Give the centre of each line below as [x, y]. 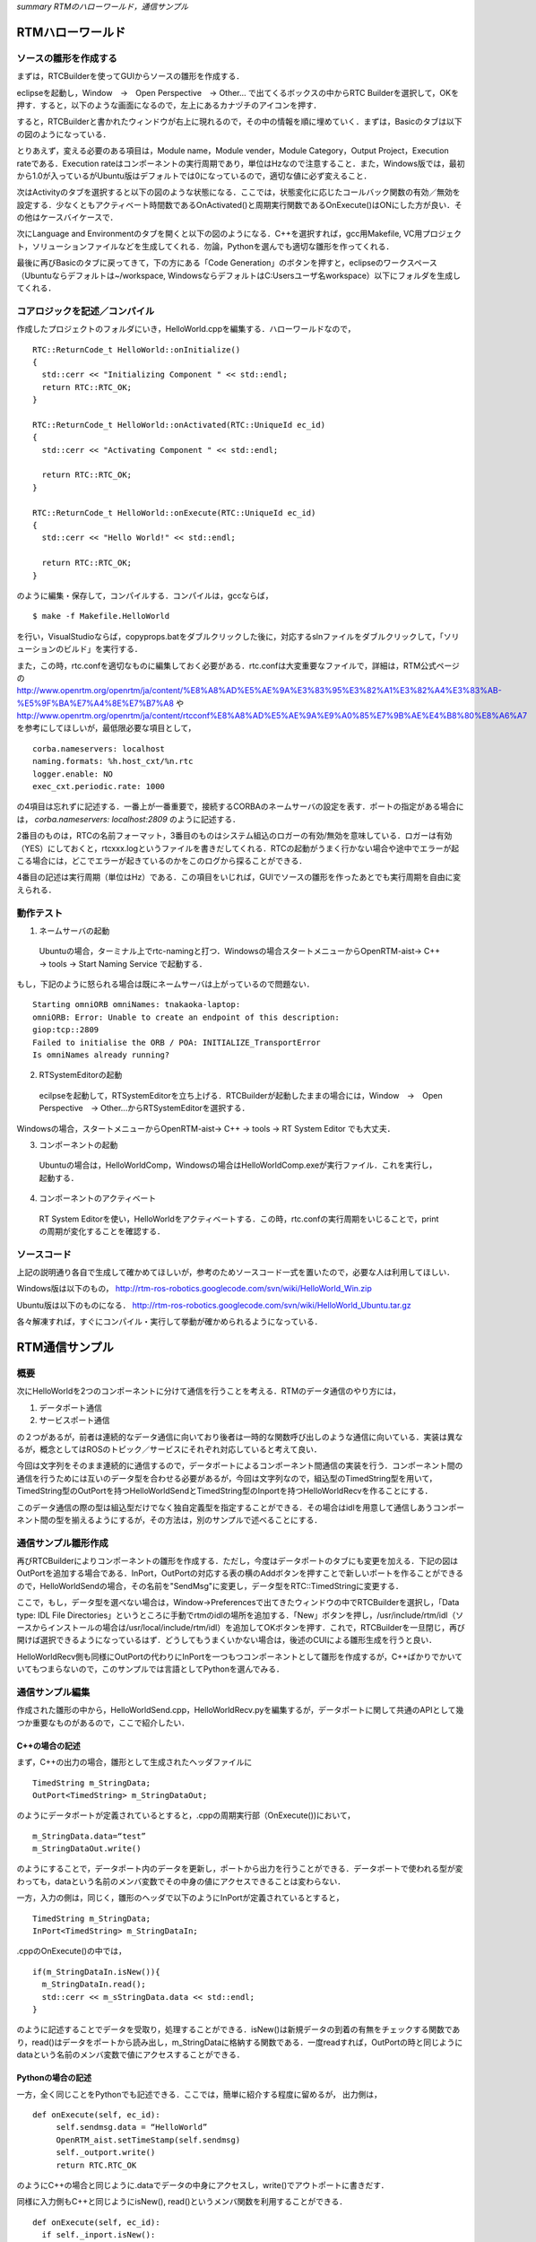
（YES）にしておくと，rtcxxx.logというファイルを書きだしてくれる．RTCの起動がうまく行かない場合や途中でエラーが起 [238, 848]
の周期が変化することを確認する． [102, 1231]
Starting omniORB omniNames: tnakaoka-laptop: [137, 1005]
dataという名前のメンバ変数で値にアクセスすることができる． [130, 2055]
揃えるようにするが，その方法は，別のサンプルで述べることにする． [197, 1519]
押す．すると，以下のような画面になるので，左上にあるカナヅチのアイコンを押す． [169, 105]
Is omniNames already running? [101, 1055]
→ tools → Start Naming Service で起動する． [123, 963]
